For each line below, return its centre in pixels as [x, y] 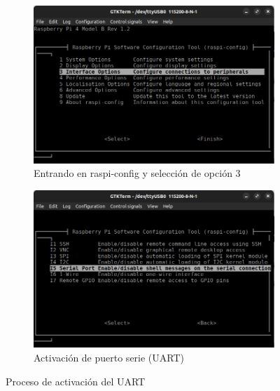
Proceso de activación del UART [76, 381]
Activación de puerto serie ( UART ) [109, 357]
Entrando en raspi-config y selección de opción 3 [137, 173]
